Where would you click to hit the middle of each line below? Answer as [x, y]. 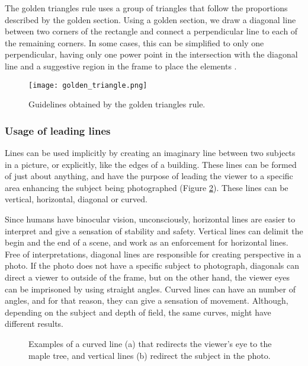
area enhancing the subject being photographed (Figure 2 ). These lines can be [147, 187]
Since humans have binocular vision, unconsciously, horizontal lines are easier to [150, 219]
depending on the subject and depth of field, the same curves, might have [138, 312]
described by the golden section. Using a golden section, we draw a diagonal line [150, 19]
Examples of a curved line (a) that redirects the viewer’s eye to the [150, 343]
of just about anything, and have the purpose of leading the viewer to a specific [149, 176]
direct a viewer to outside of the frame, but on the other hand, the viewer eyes [147, 277]
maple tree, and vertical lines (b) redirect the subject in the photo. [150, 355]
